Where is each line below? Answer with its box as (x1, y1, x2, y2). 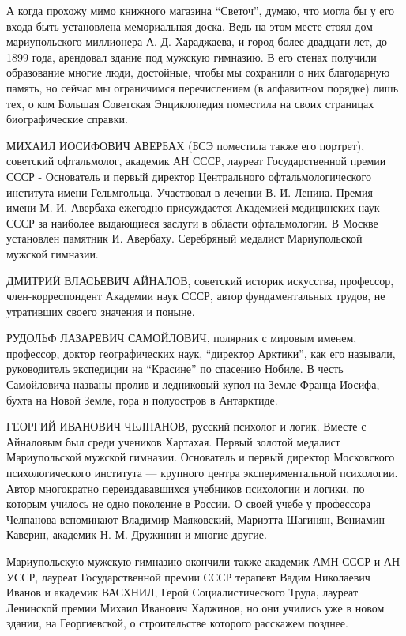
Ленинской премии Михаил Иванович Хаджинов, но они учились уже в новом (6, 599, 385, 615)
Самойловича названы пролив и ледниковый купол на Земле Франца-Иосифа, (6, 376, 380, 393)
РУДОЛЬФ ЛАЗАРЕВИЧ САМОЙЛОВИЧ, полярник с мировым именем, (6, 329, 357, 346)
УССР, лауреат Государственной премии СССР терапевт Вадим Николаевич (6, 568, 370, 585)
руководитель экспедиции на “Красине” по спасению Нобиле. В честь (6, 360, 344, 377)
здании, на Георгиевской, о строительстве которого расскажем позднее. (6, 615, 348, 631)
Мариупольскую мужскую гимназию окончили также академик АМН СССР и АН (6, 553, 400, 569)
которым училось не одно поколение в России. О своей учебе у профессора (6, 495, 371, 512)
